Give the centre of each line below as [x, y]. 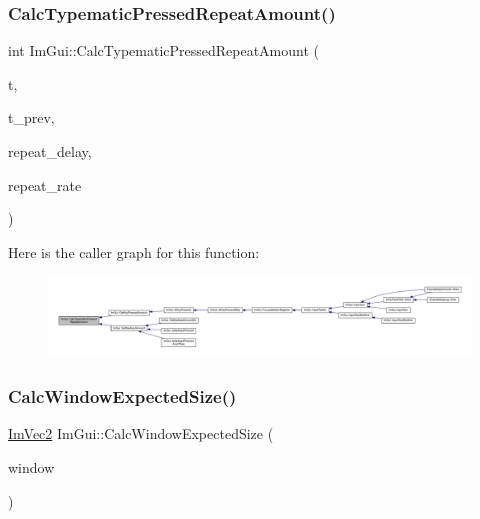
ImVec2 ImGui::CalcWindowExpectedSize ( [141, 433]
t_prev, [31, 117]
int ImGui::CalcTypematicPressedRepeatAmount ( [164, 50]
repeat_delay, [50, 151]
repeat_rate [45, 184]
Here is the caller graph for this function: [134, 251]
